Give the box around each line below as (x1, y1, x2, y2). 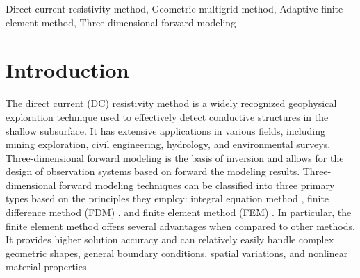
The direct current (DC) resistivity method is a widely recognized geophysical (6, 96, 337, 111)
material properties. (6, 259, 90, 274)
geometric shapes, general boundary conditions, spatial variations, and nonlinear (6, 245, 348, 260)
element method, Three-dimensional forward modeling (6, 15, 236, 29)
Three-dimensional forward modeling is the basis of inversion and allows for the (6, 150, 344, 165)
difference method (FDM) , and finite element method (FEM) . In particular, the (6, 205, 352, 220)
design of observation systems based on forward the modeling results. (6, 164, 300, 179)
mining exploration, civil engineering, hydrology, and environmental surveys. (6, 137, 331, 152)
